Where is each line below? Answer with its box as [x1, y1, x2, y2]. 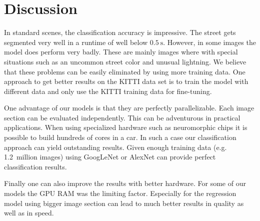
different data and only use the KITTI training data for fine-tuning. [4, 85, 212, 96]
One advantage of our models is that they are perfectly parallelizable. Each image [4, 102, 254, 113]
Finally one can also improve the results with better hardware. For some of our [4, 178, 246, 188]
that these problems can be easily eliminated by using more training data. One [4, 66, 245, 76]
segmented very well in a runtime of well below [4, 36, 148, 47]
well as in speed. [4, 207, 54, 218]
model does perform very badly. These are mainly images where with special [4, 46, 238, 57]
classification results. [4, 161, 67, 171]
